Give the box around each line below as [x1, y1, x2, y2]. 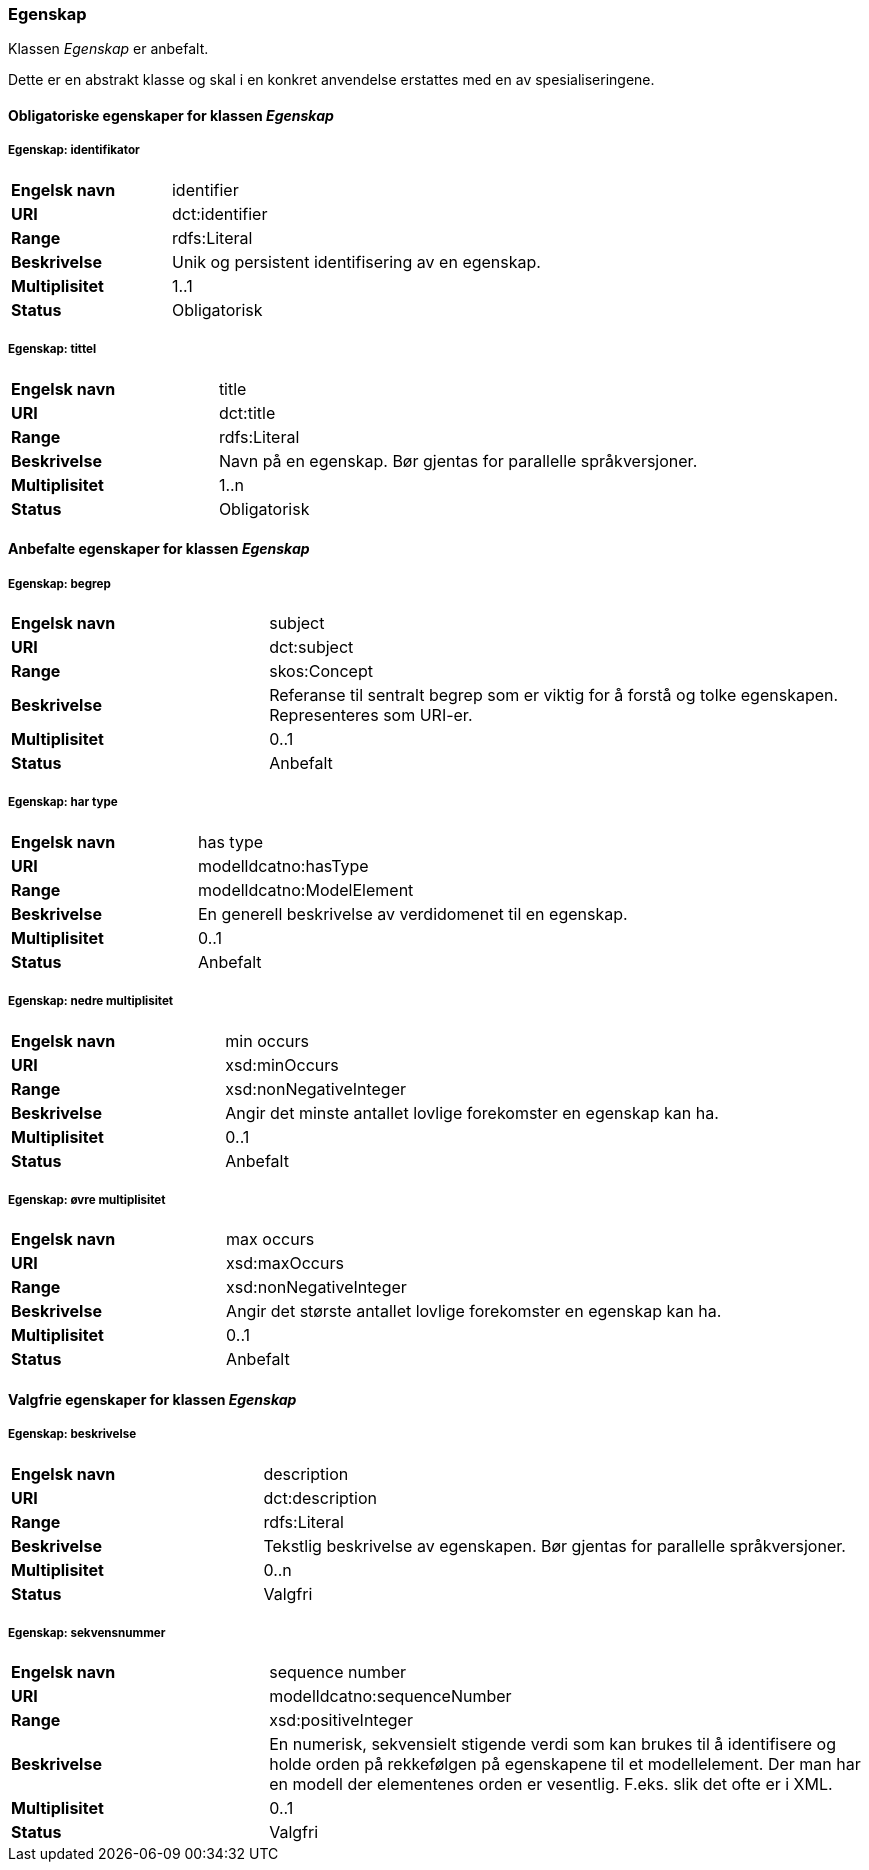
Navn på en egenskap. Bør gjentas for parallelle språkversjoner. [218, 450, 698, 471]
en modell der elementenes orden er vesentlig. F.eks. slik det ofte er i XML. [269, 1774, 833, 1795]
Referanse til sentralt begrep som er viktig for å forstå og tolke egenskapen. [269, 684, 839, 705]
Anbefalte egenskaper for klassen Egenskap [8, 540, 310, 558]
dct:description [263, 1487, 377, 1508]
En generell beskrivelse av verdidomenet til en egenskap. [197, 903, 628, 924]
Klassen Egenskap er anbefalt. [8, 40, 209, 58]
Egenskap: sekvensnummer [8, 1626, 166, 1641]
